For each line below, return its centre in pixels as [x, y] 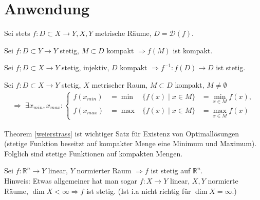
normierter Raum [104, 171]
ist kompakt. [193, 50]
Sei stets [17, 33]
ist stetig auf [171, 171]
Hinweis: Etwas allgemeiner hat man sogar [71, 180]
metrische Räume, [123, 33]
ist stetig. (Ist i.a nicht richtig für [139, 191]
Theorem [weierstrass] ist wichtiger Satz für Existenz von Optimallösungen [122, 133]
